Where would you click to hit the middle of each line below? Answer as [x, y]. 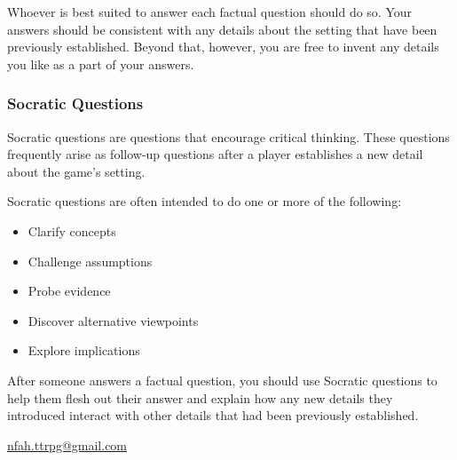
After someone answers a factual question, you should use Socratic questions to [222, 380]
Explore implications [84, 350]
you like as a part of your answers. [101, 63]
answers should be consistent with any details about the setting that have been [222, 29]
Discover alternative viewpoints [113, 320]
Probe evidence [69, 291]
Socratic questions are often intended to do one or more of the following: [205, 201]
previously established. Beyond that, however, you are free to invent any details [223, 47]
